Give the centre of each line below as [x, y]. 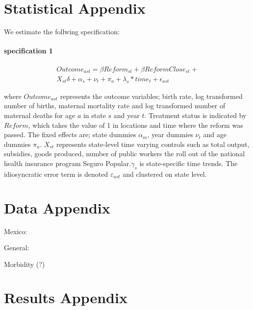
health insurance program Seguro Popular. [68, 163]
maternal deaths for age [40, 115]
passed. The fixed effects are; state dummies [70, 134]
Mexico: [16, 231]
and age [215, 134]
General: [17, 248]
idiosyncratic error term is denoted [56, 174]
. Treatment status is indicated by [195, 115]
